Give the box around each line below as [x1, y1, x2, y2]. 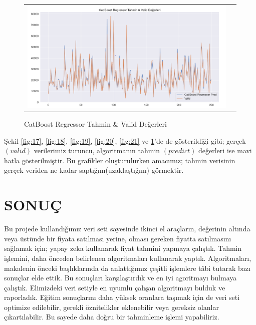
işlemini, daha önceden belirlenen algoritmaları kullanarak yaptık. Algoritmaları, [4, 252, 251, 263]
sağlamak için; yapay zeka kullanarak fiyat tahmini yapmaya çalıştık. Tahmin [4, 243, 242, 253]
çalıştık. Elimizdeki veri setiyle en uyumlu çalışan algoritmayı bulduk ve [4, 282, 225, 292]
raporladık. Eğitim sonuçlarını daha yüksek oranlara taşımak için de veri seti [4, 292, 240, 302]
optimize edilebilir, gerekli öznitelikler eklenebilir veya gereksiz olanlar [4, 301, 219, 312]
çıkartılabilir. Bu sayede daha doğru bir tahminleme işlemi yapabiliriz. [4, 311, 219, 322]
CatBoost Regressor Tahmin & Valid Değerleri [24, 119, 167, 129]
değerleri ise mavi [198, 145, 252, 156]
